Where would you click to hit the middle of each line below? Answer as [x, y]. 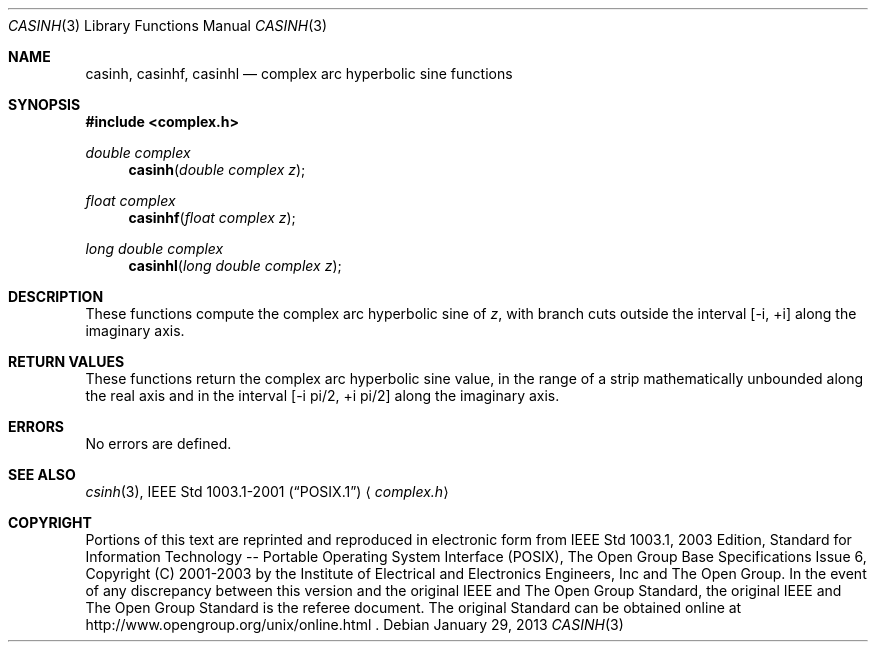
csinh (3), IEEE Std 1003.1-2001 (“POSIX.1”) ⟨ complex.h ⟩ [267, 491]
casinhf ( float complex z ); [212, 217]
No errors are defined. [158, 443]
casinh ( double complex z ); [217, 169]
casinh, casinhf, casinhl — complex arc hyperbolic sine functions [299, 73]
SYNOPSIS [44, 104]
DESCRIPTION [56, 296]
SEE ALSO [42, 474]
